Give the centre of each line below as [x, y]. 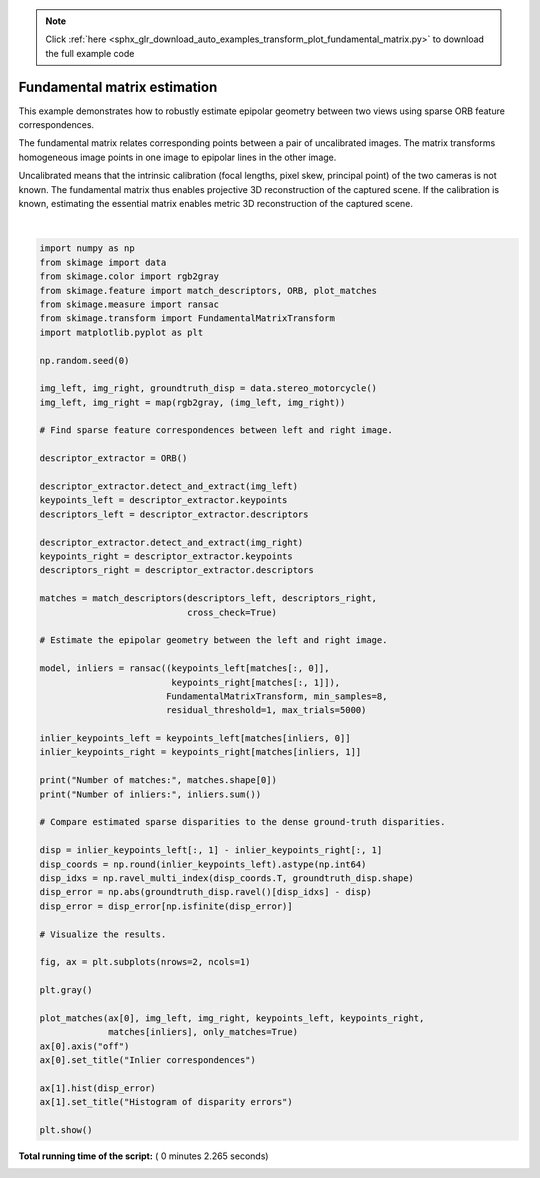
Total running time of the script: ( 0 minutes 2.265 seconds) [143, 1156]
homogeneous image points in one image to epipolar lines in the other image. [177, 157]
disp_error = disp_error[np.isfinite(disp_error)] [166, 906]
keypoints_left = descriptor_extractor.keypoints [163, 500]
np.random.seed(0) [84, 360]
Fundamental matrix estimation [118, 86]
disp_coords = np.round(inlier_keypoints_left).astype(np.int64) [203, 864]
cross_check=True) [231, 612]
